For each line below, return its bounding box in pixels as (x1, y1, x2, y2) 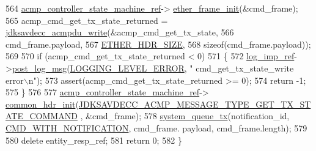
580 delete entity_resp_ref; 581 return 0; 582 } (6, 133, 182, 146)
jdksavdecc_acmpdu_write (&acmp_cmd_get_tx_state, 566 (6, 26, 234, 39)
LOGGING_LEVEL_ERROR (70, 61, 185, 74)
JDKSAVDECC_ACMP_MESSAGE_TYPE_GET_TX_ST (78, 97, 311, 110)
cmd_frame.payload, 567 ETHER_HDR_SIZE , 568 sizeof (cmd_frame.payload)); (6, 37, 311, 50)
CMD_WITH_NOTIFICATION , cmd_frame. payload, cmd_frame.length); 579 (6, 121, 307, 134)
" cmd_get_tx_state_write (189, 61, 294, 74)
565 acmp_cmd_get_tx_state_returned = (6, 13, 168, 26)
